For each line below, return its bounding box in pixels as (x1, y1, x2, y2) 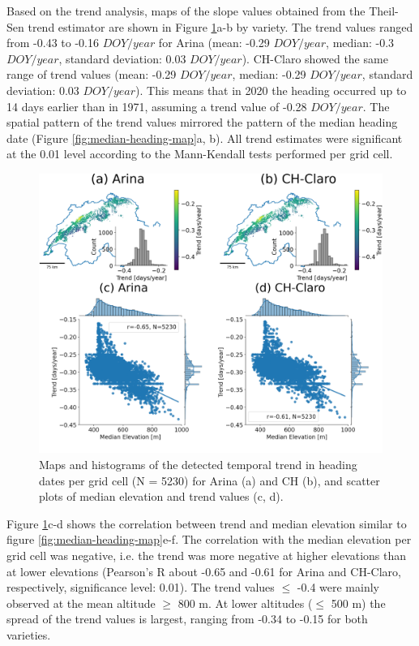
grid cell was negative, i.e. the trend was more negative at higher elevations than (6, 547, 407, 563)
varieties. (6, 626, 51, 643)
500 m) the (331, 594, 386, 611)
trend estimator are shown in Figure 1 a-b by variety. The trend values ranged (28, 18, 413, 35)
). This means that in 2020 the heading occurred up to (135, 81, 407, 98)
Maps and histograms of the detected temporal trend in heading (39, 456, 357, 473)
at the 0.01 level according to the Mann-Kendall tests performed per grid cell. (6, 145, 393, 162)
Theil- (369, 2, 399, 19)
